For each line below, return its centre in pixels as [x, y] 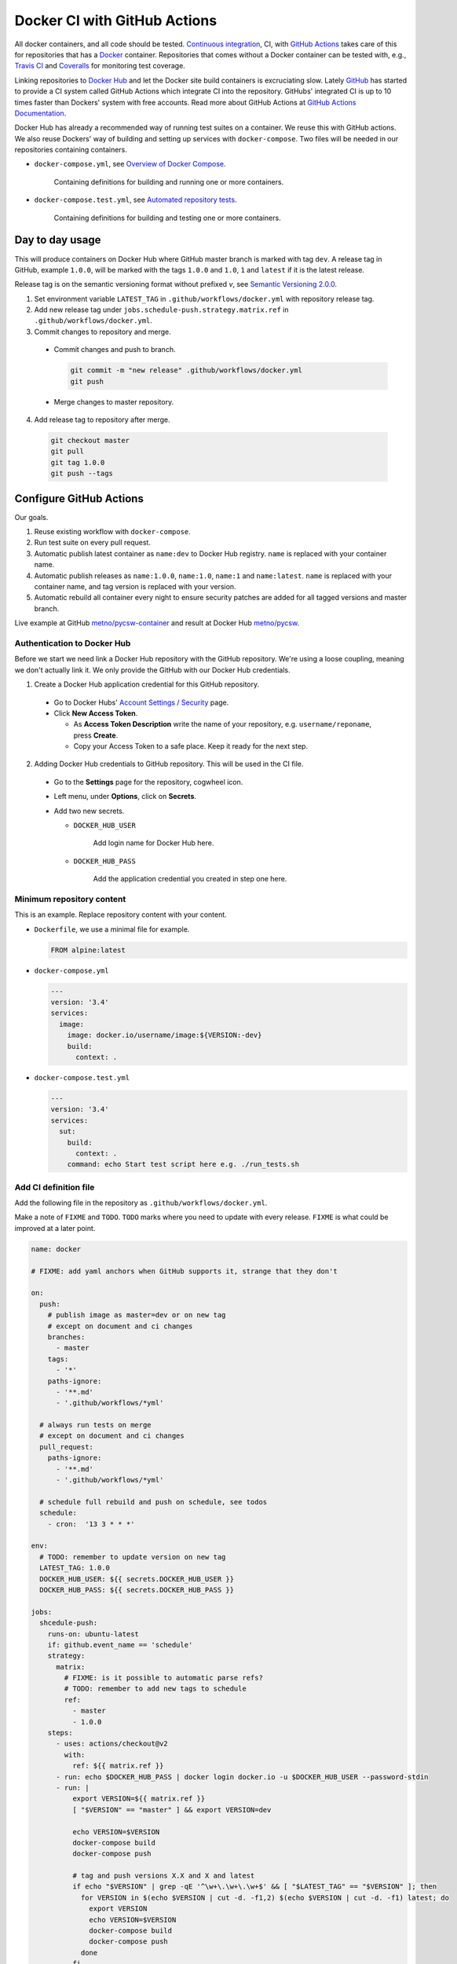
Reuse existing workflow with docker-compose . [113, 532]
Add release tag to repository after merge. [102, 420]
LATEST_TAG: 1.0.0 [75, 1568]
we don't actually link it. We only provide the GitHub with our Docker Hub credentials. [152, 670]
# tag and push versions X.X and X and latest [163, 1876]
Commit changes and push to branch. [115, 350]
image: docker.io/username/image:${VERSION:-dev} [165, 1035]
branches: [66, 1337]
